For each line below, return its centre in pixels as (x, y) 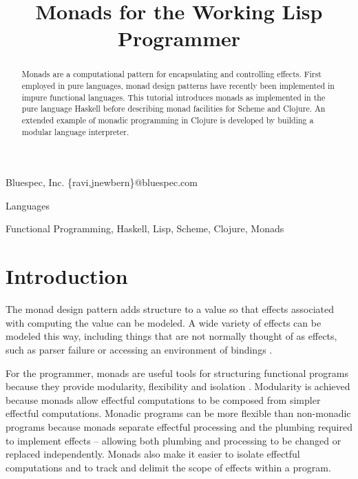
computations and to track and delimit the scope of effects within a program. (168, 467)
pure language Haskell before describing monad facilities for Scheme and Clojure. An (173, 109)
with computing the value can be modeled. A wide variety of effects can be (164, 322)
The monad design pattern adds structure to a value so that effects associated (170, 309)
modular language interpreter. (75, 131)
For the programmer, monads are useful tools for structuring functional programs (177, 373)
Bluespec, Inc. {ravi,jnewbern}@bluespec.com (102, 182)
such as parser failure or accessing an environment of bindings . (139, 349)
